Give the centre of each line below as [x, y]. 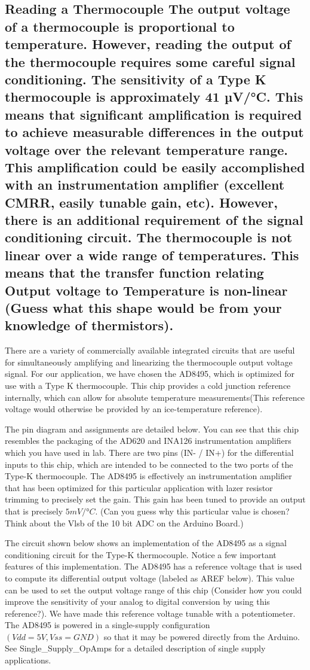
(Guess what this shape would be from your [143, 308]
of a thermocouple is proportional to [120, 26]
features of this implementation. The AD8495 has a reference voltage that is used [154, 566]
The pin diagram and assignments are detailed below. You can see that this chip [152, 429]
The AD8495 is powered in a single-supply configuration [108, 625]
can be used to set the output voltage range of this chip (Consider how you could [154, 590]
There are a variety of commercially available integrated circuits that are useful [150, 350]
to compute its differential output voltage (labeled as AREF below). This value [150, 578]
